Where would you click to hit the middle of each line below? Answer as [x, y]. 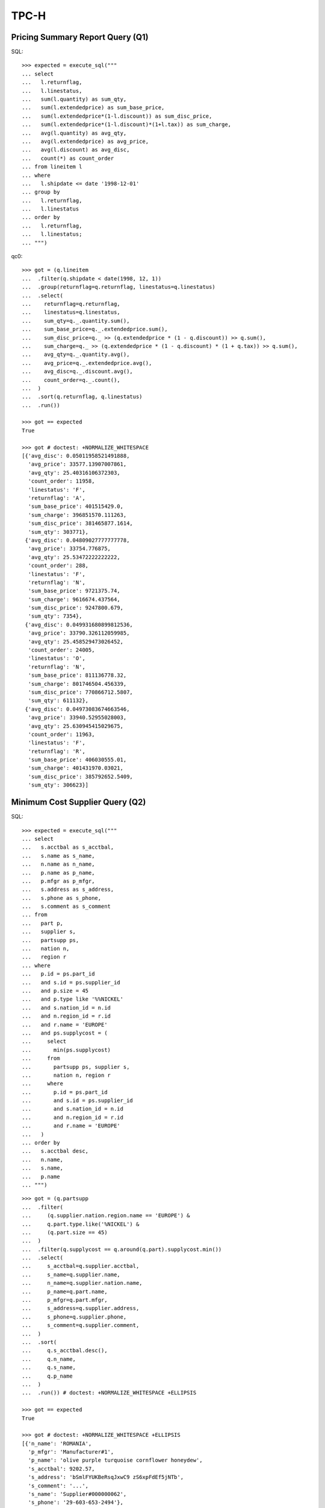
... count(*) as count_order [68, 158]
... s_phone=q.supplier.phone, [74, 1317]
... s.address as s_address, [68, 889]
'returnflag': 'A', [57, 498]
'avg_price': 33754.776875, [70, 549]
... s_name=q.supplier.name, [71, 1275]
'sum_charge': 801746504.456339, [77, 684]
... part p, [42, 923]
